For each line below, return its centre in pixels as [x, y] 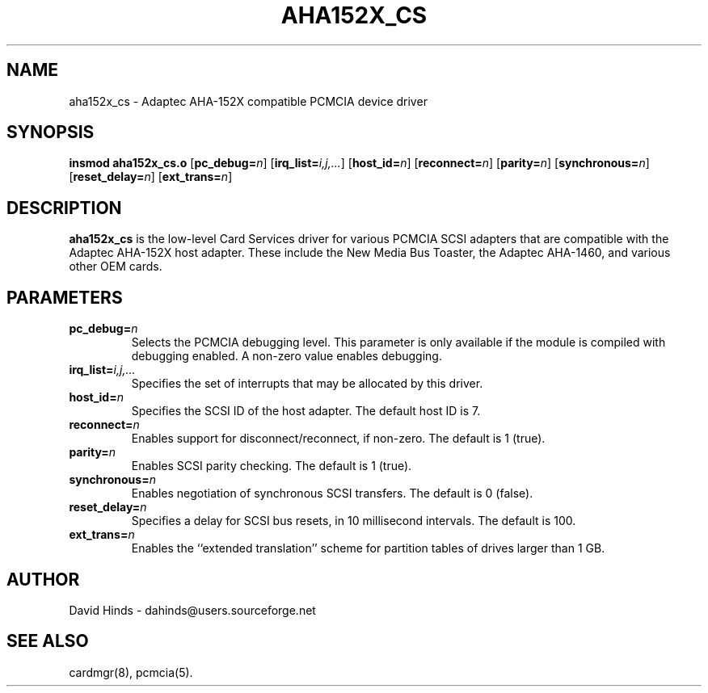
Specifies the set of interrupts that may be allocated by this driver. [307, 384]
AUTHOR [43, 579]
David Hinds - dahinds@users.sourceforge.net [192, 610]
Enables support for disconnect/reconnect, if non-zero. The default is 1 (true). [338, 439]
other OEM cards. [116, 267]
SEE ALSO [48, 641]
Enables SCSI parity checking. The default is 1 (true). [272, 466]
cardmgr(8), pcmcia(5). [131, 672]
